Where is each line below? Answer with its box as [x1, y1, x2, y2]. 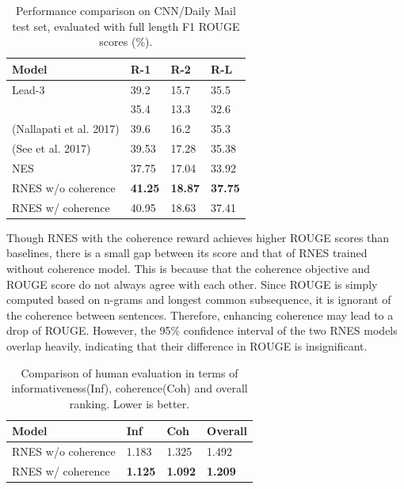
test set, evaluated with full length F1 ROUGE [12, 17, 240, 34]
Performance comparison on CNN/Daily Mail [15, 2, 236, 18]
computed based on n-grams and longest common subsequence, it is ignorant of [6, 291, 391, 308]
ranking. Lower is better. [69, 395, 190, 411]
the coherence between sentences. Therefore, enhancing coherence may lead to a [6, 306, 394, 323]
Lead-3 [12, 81, 45, 97]
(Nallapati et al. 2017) [12, 120, 120, 137]
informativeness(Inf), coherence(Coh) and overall [11, 380, 248, 396]
